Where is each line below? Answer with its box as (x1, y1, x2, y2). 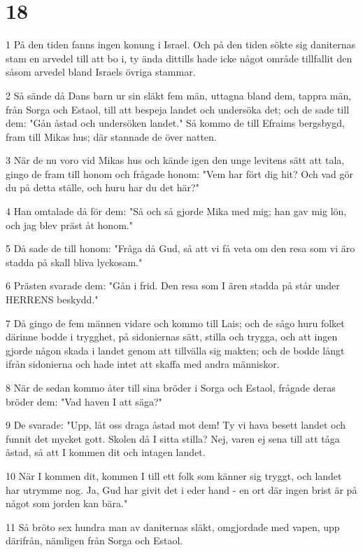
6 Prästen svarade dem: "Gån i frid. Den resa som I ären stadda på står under (6, 278, 340, 293)
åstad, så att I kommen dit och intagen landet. (6, 445, 206, 460)
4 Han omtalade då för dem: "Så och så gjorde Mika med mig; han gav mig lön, (6, 204, 347, 219)
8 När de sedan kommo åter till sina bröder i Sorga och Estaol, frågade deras (6, 380, 336, 394)
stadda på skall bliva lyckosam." (6, 254, 143, 269)
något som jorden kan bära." (6, 496, 128, 511)
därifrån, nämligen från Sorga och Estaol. (6, 533, 183, 548)
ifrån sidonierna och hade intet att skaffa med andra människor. (6, 357, 280, 371)
